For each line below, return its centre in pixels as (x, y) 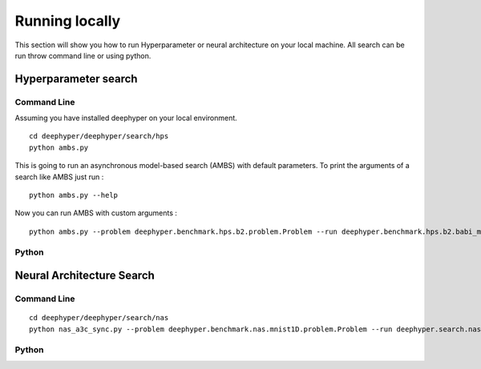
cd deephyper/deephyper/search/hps (99, 136)
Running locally (68, 21)
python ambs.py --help (74, 195)
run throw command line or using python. (83, 55)
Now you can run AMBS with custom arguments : (96, 213)
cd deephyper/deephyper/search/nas (99, 318)
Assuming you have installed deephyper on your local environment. (126, 118)
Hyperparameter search (76, 79)
